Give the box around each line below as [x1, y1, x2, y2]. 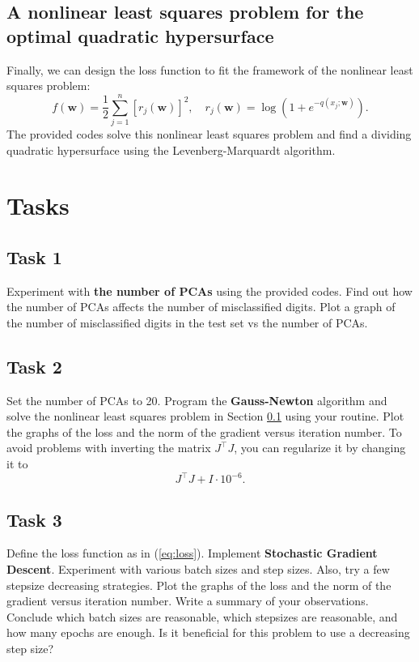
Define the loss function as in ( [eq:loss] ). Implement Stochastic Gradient [6, 545, 378, 562]
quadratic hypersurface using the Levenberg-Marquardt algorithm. [6, 141, 336, 158]
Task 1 [6, 244, 62, 269]
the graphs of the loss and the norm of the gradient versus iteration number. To [6, 423, 402, 440]
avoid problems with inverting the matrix [6, 439, 211, 456]
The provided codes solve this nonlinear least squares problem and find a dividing [6, 125, 412, 142]
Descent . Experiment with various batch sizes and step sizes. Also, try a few [6, 560, 390, 577]
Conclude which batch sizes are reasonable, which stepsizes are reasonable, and [6, 608, 398, 625]
